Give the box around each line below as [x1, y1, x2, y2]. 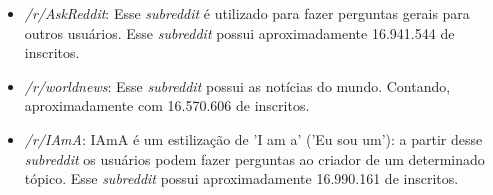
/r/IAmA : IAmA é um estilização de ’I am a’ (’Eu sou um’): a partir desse [24, 128, 483, 149]
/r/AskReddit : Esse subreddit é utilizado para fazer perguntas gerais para [24, 3, 470, 23]
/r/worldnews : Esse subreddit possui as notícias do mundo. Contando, [24, 75, 451, 96]
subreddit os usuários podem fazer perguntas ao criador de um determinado [24, 148, 485, 169]
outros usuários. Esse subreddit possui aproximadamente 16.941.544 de [24, 22, 455, 43]
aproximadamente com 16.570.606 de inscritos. [24, 95, 310, 116]
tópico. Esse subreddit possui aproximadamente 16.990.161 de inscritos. [24, 168, 459, 189]
